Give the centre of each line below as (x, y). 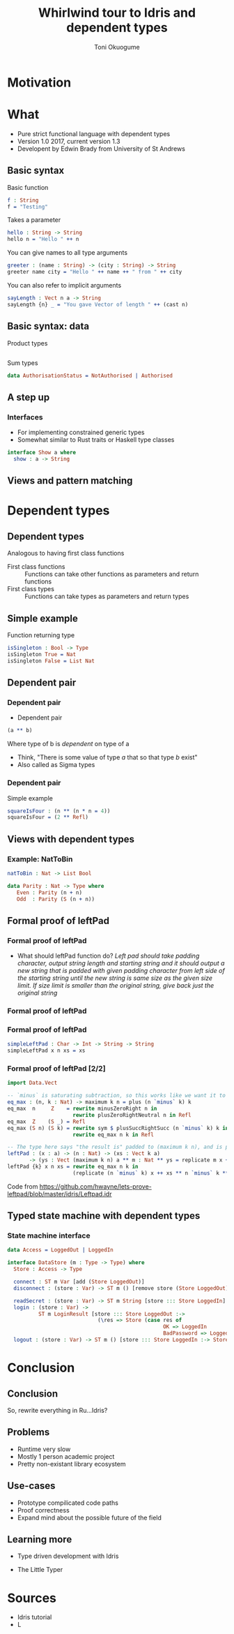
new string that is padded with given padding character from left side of (121, 971)
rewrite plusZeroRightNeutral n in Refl (132, 1115)
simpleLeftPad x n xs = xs (46, 1051)
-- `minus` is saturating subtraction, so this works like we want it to (117, 1096)
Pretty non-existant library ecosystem (71, 1464)
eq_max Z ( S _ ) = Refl (46, 1122)
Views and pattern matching (70, 481)
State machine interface (49, 1235)
